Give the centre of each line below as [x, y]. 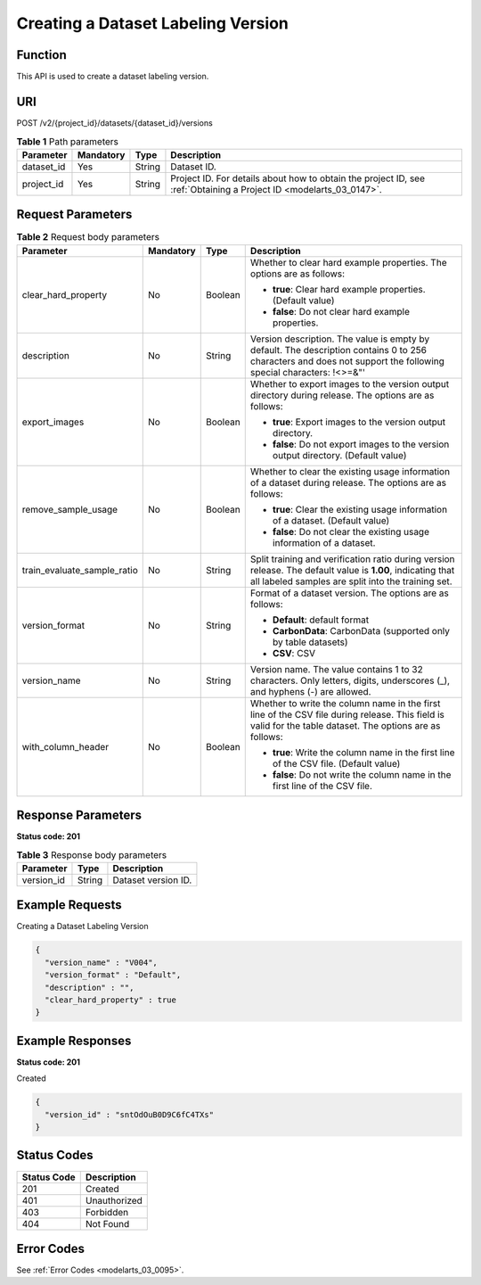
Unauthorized [114, 1200]
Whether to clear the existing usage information [350, 471]
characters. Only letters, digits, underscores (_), [350, 680]
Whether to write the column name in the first [345, 703]
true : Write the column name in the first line [363, 752]
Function [41, 55]
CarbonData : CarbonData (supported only [361, 630]
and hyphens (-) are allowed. [310, 691]
